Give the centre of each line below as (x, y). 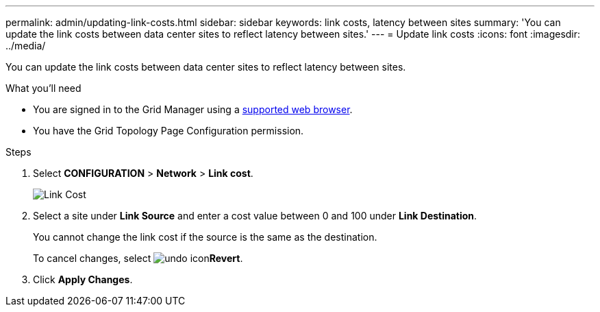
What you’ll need (43, 88)
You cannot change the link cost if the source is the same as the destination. (205, 237)
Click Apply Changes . (83, 279)
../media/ (26, 46)
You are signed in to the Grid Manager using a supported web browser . (193, 109)
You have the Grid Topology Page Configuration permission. (168, 131)
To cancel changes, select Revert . (138, 258)
